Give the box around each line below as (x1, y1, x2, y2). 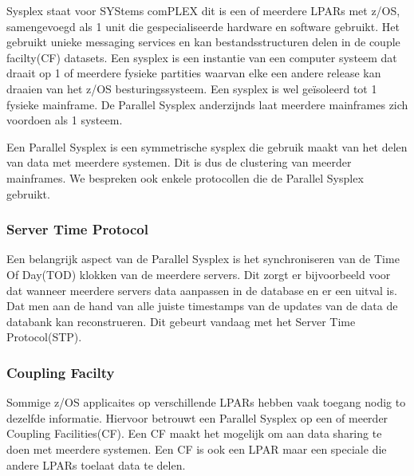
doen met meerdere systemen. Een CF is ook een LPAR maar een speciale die (6, 440, 387, 457)
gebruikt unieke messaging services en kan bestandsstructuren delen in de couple (6, 33, 400, 50)
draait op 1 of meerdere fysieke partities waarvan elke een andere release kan (6, 65, 381, 81)
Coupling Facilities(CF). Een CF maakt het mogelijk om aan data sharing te (6, 425, 382, 442)
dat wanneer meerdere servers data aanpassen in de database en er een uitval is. (6, 281, 397, 298)
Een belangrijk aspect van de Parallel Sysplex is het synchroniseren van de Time (6, 250, 400, 267)
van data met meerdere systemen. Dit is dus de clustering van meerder (6, 154, 352, 171)
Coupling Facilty (6, 362, 115, 382)
